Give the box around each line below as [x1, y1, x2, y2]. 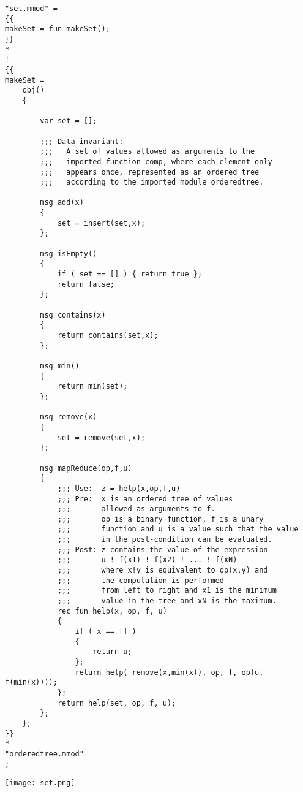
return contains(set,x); [57, 331, 159, 340]
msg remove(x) [40, 413, 97, 422]
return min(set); [57, 382, 128, 391]
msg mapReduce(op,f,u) [40, 463, 132, 473]
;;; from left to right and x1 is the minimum [57, 586, 277, 595]
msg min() [40, 361, 80, 370]
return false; [57, 280, 114, 289]
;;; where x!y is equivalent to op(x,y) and [57, 566, 268, 575]
